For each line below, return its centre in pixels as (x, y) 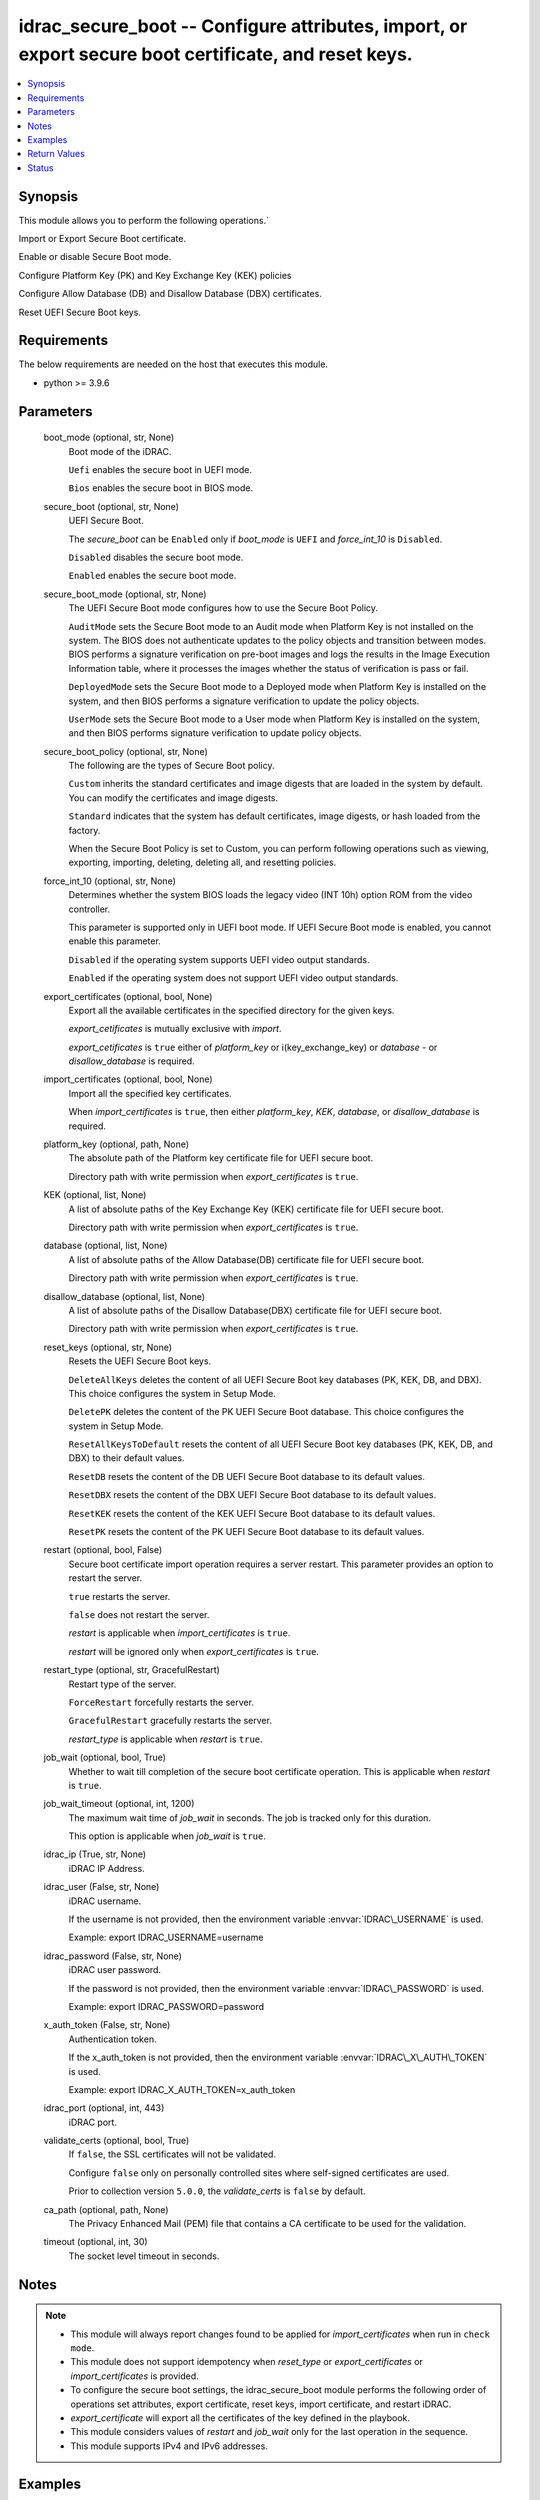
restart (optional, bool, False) (103, 1550)
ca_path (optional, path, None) (106, 2209)
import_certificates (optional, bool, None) (128, 1079)
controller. (89, 909)
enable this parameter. (115, 941)
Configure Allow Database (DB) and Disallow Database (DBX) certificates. (170, 294)
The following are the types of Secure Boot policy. (171, 766)
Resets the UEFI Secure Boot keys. (140, 1361)
